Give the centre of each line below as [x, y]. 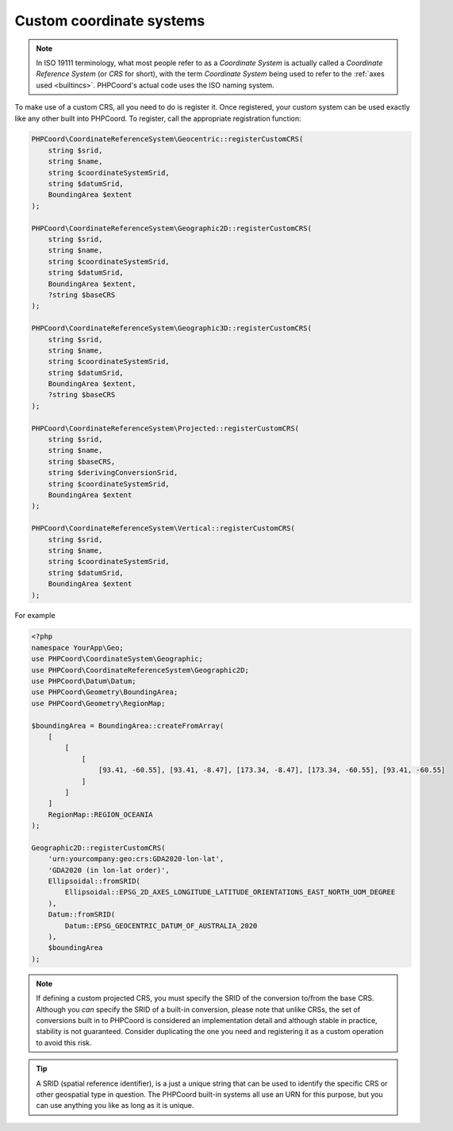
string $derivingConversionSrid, [113, 473]
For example [35, 616]
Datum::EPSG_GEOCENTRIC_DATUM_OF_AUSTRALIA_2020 [161, 926]
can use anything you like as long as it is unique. [115, 1106]
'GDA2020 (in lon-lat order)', [109, 870]
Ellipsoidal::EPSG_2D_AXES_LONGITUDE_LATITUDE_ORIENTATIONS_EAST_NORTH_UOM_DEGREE [230, 892]
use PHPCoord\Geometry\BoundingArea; [105, 692]
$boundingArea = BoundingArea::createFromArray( [128, 726]
